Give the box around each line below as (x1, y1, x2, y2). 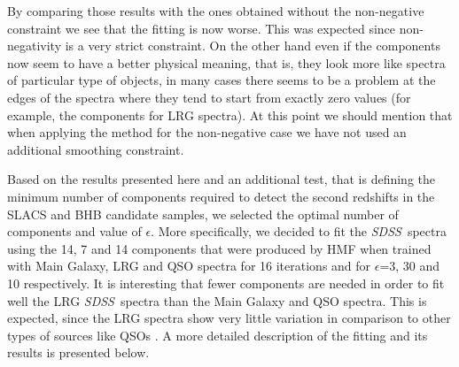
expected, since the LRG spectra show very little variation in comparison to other (7, 309, 451, 327)
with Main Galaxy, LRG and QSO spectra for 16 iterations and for (7, 256, 371, 275)
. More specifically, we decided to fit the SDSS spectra (151, 222, 447, 241)
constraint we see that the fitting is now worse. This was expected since (7, 19, 396, 37)
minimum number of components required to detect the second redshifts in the (7, 187, 435, 205)
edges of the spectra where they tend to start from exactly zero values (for (7, 88, 411, 106)
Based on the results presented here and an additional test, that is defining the (7, 170, 435, 188)
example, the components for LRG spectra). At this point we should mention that (7, 105, 453, 124)
